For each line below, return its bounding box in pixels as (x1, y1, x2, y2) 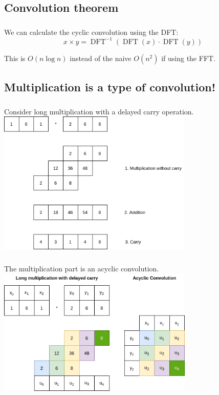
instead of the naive (70, 52, 132, 63)
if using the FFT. (161, 52, 216, 63)
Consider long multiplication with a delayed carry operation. (4, 106, 194, 116)
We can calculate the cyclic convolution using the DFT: (4, 26, 179, 37)
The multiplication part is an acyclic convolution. (4, 263, 159, 273)
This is (4, 52, 26, 63)
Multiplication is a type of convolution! (4, 79, 216, 95)
